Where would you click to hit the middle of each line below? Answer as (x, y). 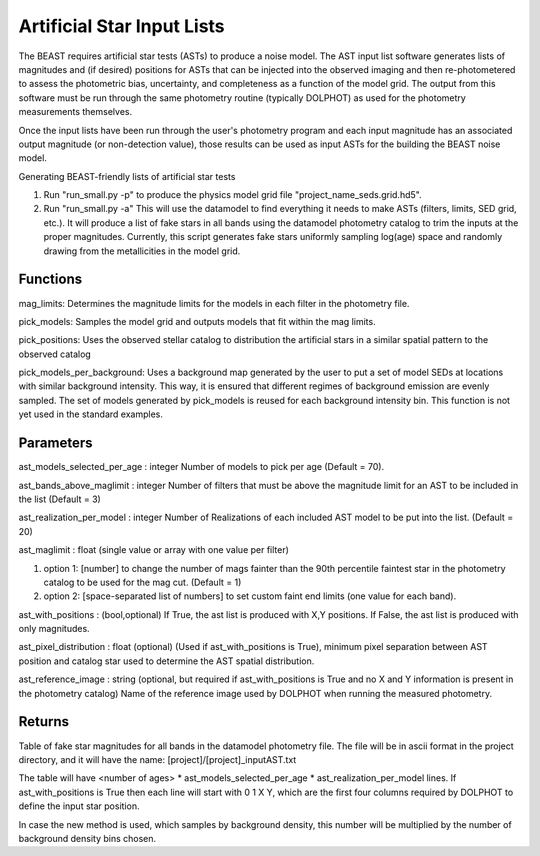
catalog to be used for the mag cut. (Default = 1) (142, 582)
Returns (44, 721)
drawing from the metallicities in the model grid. (142, 251)
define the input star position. (79, 806)
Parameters (55, 443)
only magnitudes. (54, 629)
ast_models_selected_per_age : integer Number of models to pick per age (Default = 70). (201, 467)
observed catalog (55, 354)
